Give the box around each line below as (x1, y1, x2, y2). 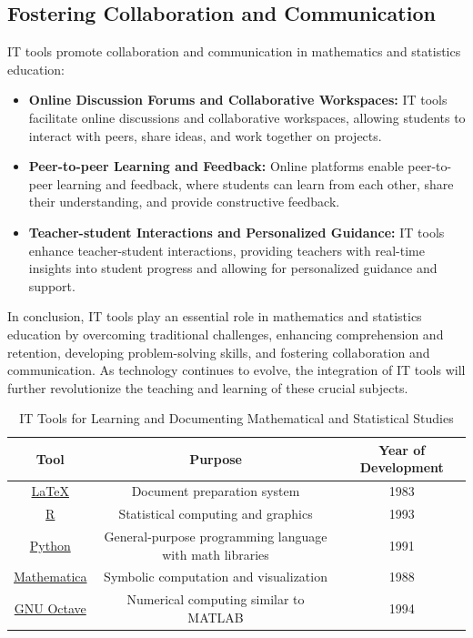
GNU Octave (14, 599, 86, 618)
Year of (378, 440, 426, 459)
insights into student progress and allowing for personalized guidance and (28, 258, 438, 278)
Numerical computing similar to (126, 590, 305, 609)
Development (359, 458, 444, 477)
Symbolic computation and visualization (104, 567, 327, 586)
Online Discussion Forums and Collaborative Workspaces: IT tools (28, 90, 448, 109)
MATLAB (187, 607, 244, 626)
